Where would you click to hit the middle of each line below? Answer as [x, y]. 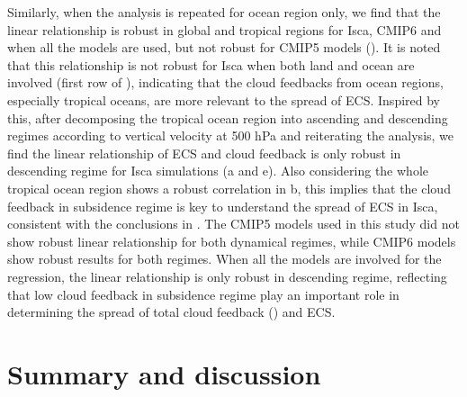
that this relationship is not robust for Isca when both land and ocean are [211, 64]
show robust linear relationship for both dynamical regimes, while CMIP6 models [232, 241]
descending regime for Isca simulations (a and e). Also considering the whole [218, 171]
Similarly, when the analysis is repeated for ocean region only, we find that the [224, 12]
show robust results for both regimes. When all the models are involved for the [225, 259]
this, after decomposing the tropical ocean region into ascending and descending [228, 117]
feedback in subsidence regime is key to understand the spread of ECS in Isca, [223, 206]
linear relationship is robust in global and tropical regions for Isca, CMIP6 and [225, 29]
